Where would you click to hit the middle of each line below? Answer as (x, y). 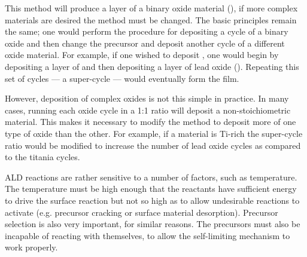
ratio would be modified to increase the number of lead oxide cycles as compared (153, 145)
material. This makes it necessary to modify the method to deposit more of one (151, 122)
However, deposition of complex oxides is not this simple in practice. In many (147, 98)
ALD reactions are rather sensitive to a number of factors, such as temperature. (151, 177)
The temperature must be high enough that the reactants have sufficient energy (151, 189)
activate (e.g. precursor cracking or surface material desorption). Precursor (142, 212)
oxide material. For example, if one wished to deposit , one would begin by (142, 55)
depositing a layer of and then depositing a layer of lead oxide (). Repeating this (152, 66)
